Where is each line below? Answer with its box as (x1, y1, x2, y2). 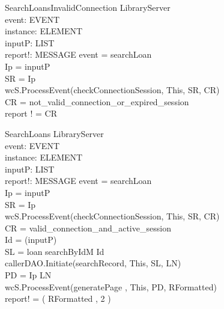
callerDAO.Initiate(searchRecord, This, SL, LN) (5, 257, 181, 269)
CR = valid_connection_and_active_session (5, 221, 171, 234)
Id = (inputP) (5, 233, 57, 246)
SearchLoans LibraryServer (5, 127, 104, 139)
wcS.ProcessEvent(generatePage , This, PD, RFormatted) (5, 280, 217, 293)
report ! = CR (5, 107, 57, 120)
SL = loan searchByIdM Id (5, 245, 104, 257)
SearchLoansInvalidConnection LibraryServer (5, 1, 171, 13)
